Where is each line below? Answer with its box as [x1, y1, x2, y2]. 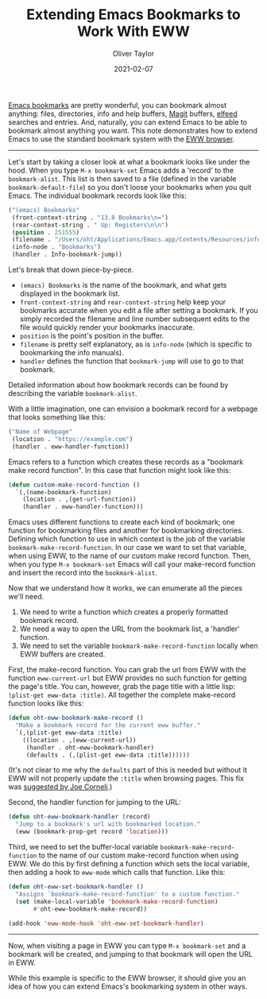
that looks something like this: [8, 412, 106, 422]
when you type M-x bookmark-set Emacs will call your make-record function [8, 560, 256, 569]
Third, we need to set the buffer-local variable [8, 842, 159, 852]
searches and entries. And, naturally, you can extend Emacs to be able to [8, 117, 248, 126]
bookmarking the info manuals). [19, 348, 125, 358]
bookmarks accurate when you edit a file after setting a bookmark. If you [19, 306, 258, 316]
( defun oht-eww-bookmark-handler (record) [8, 813, 151, 821]
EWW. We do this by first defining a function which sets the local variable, [8, 859, 250, 869]
